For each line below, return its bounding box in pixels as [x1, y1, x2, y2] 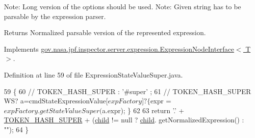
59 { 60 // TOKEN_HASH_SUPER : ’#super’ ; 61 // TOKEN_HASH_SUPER [4, 86, 251, 96]
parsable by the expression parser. [4, 11, 106, 21]
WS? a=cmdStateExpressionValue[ [4, 96, 108, 106]
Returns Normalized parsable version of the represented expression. [4, 27, 206, 38]
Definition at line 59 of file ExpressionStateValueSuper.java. [4, 69, 183, 79]
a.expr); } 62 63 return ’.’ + [102, 105, 184, 115]
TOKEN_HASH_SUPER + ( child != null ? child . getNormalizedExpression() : [4, 115, 244, 125]
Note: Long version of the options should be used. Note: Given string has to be [4, 1, 241, 11]
